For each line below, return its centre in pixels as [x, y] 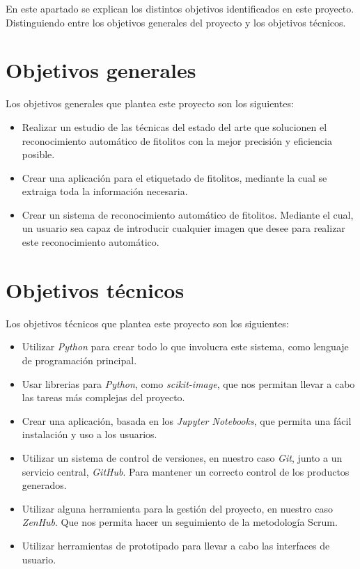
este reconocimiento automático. [91, 242]
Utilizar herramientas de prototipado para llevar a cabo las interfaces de [176, 545]
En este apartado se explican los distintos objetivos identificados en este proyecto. [180, 8]
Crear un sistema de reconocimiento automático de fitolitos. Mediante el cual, [188, 214]
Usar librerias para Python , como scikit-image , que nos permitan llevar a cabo [188, 383]
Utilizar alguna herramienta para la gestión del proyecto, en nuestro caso [177, 508]
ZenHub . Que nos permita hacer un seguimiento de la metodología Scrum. [180, 522]
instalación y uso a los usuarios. [89, 434]
